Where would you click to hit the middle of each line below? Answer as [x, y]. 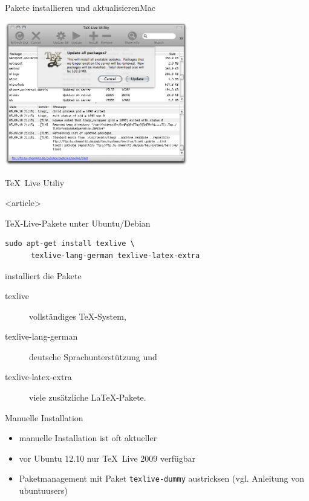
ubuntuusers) [43, 490]
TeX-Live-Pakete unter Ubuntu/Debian [78, 223]
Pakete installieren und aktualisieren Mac [80, 7]
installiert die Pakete [43, 275]
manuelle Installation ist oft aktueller [88, 438]
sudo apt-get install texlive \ [70, 244]
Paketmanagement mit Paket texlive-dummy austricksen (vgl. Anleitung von [162, 478]
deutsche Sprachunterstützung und [93, 356]
